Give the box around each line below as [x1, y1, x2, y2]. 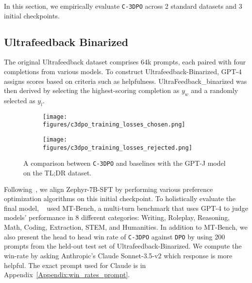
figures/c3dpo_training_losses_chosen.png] [43, 121, 185, 128]
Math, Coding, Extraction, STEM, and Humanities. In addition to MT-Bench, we [4, 222, 248, 232]
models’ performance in [4, 212, 73, 222]
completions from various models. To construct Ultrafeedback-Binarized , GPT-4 [4, 66, 242, 77]
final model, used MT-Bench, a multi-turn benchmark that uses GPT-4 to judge [4, 203, 248, 213]
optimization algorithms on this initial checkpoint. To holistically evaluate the [4, 193, 236, 204]
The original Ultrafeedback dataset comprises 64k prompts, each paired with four [4, 57, 246, 67]
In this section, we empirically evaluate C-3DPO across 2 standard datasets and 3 [4, 1, 242, 11]
